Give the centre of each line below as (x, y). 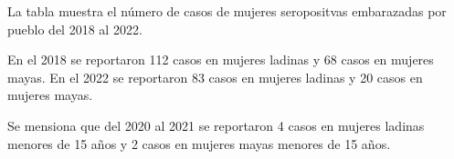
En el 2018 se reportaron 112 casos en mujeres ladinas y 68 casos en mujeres (221, 60)
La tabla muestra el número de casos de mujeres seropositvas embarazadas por (227, 11)
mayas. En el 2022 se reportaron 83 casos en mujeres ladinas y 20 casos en (215, 77)
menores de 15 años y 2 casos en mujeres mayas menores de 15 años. (199, 143)
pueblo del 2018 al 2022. (75, 29)
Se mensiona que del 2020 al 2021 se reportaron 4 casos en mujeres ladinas (216, 125)
